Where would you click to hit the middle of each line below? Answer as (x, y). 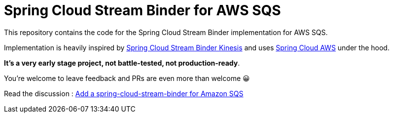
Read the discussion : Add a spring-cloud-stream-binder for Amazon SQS (124, 93)
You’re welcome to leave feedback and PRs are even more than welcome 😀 (127, 78)
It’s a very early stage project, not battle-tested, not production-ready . (122, 63)
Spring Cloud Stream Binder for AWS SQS (143, 10)
